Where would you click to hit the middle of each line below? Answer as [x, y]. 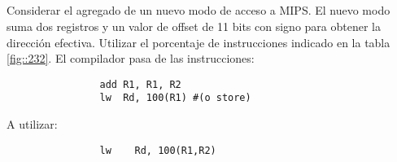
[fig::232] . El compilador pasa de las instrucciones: [131, 58]
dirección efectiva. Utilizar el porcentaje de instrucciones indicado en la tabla [198, 42]
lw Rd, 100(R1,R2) [158, 150]
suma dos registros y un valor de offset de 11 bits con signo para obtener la [194, 26]
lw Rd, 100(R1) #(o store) [175, 98]
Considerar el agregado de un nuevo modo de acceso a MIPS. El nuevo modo [198, 10]
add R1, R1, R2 [140, 84]
